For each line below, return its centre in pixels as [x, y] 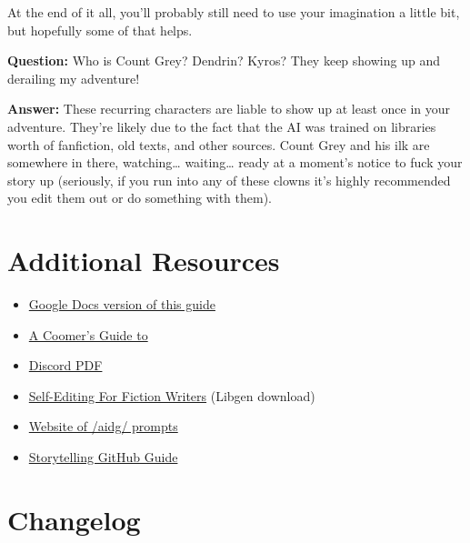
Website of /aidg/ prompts [103, 426]
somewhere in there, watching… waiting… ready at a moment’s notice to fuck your [235, 162]
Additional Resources [144, 261]
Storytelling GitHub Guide [103, 457]
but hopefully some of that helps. [100, 30]
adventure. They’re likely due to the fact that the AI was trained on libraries [222, 126]
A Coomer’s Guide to [88, 334]
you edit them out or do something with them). [140, 198]
